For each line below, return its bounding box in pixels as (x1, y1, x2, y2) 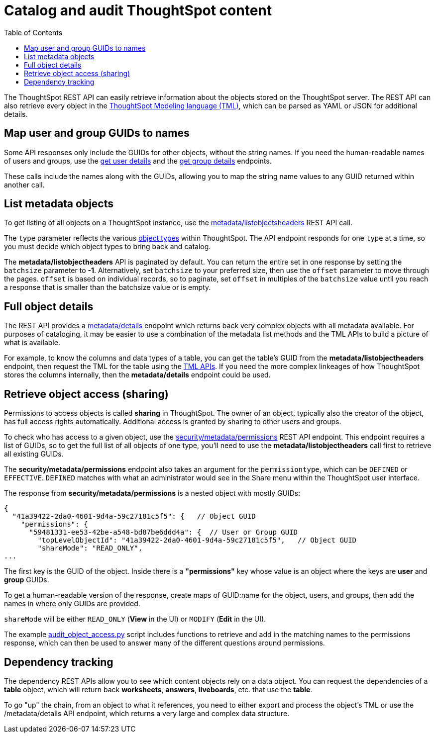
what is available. (4, 338, 60, 347)
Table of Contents (4, 28, 63, 37)
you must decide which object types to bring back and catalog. (4, 242, 211, 251)
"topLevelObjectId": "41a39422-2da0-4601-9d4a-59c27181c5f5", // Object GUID (37, 536, 357, 545)
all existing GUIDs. (4, 450, 64, 459)
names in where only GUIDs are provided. (4, 599, 140, 608)
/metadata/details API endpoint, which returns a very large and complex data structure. (4, 709, 290, 718)
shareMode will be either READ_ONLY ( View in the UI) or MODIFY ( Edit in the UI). (4, 615, 266, 624)
